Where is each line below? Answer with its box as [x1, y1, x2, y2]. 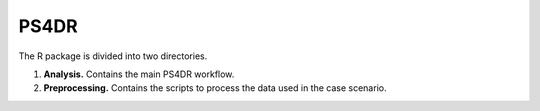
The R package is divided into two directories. [18, 50, 208, 62]
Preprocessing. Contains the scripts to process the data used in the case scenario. [43, 82, 387, 94]
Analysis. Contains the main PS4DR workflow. [43, 68, 235, 80]
